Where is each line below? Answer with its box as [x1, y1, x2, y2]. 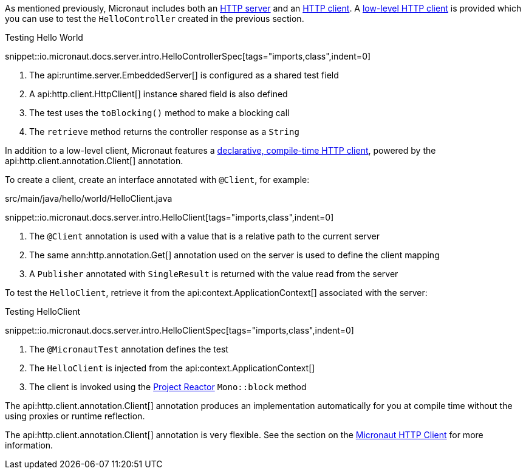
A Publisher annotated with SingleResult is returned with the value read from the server [29, 269, 398, 279]
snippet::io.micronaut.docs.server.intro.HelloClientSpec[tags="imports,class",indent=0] [5, 325, 354, 335]
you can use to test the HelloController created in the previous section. [5, 13, 304, 24]
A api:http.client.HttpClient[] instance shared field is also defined [29, 89, 288, 99]
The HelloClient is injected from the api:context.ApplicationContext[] [29, 363, 315, 373]
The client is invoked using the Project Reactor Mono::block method [29, 382, 307, 392]
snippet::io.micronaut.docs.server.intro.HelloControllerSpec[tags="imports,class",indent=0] [5, 51, 371, 61]
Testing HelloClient [5, 306, 81, 317]
